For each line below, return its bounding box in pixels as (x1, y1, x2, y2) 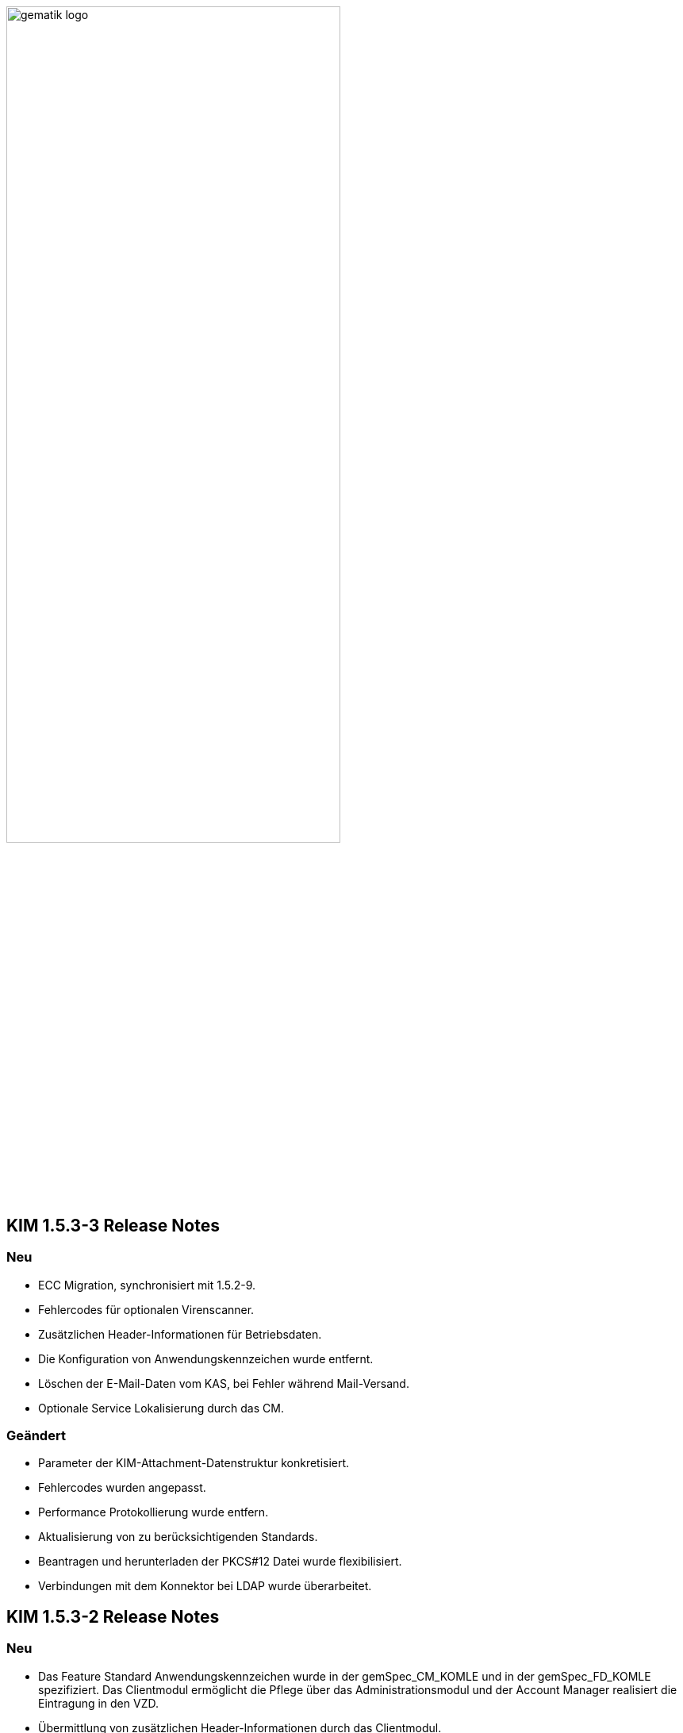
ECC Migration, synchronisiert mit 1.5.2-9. (38, 1278, 256, 1292)
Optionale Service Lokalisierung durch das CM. (38, 1401, 284, 1415)
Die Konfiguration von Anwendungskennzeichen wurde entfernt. (38, 1351, 374, 1366)
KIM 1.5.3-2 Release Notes (6, 1606, 220, 1627)
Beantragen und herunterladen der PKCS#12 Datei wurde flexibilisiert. (38, 1554, 402, 1569)
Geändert (6, 1427, 66, 1443)
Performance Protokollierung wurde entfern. (38, 1505, 269, 1520)
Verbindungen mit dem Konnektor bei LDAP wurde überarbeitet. (38, 1579, 372, 1593)
